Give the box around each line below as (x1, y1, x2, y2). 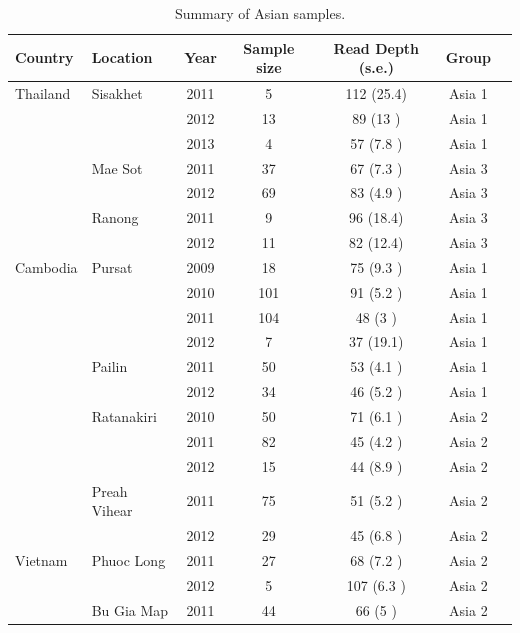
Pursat (91, 256, 133, 277)
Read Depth (333, 37, 420, 58)
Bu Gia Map (91, 599, 169, 620)
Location (91, 47, 153, 68)
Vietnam (15, 549, 68, 570)
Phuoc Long (91, 549, 166, 570)
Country (15, 47, 74, 68)
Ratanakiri (91, 406, 157, 426)
